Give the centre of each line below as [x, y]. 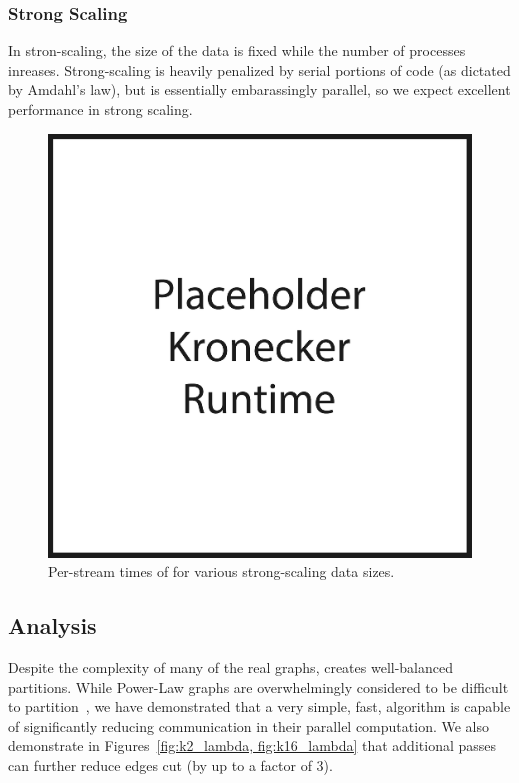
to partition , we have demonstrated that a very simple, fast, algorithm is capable [259, 706]
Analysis [52, 625]
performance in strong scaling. [100, 109]
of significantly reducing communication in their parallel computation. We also [248, 725]
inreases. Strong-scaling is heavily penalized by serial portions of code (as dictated [259, 69]
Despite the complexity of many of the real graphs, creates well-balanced [231, 666]
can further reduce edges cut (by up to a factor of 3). [170, 764]
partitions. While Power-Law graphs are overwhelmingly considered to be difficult [258, 686]
